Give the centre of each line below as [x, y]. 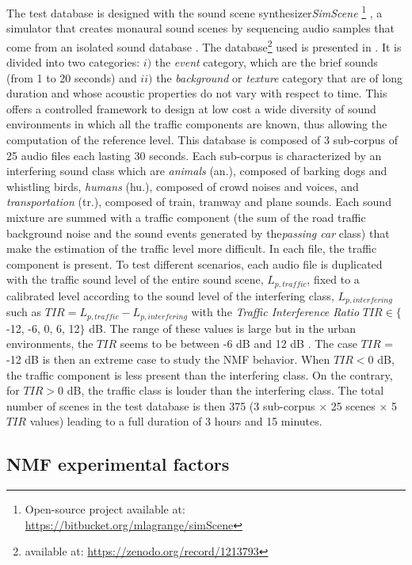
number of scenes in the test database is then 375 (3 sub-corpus [161, 405]
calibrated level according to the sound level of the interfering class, [170, 295]
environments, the [50, 344]
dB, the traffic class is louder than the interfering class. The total [225, 390]
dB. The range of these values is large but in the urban [223, 328]
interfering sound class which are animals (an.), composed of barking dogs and [197, 171]
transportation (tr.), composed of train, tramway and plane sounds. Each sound [199, 202]
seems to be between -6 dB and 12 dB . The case [238, 344]
